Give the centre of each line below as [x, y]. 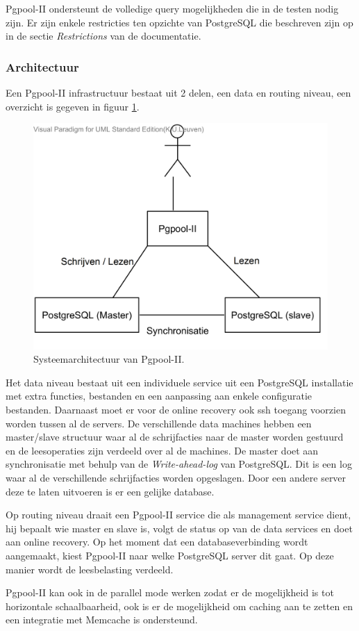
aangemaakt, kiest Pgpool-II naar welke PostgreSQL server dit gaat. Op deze [170, 555]
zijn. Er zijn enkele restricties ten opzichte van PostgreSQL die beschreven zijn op [179, 22]
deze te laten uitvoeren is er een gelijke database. [110, 491]
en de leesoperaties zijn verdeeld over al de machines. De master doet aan [162, 450]
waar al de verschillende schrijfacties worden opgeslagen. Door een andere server [176, 477]
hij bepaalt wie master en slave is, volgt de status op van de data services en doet [179, 528]
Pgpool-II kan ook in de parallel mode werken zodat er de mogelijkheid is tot [170, 592]
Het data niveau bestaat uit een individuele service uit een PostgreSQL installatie [179, 382]
